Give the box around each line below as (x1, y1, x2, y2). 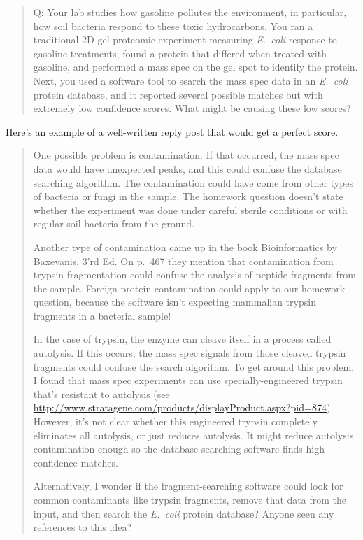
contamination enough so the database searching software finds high (33, 441, 325, 456)
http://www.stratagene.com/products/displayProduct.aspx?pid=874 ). (33, 400, 334, 415)
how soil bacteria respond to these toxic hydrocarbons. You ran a (33, 18, 313, 33)
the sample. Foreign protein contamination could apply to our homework (33, 280, 346, 295)
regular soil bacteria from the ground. (33, 216, 194, 231)
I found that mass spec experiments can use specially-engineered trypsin (33, 373, 343, 388)
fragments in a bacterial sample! (33, 308, 171, 322)
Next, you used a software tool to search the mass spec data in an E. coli (33, 73, 348, 87)
